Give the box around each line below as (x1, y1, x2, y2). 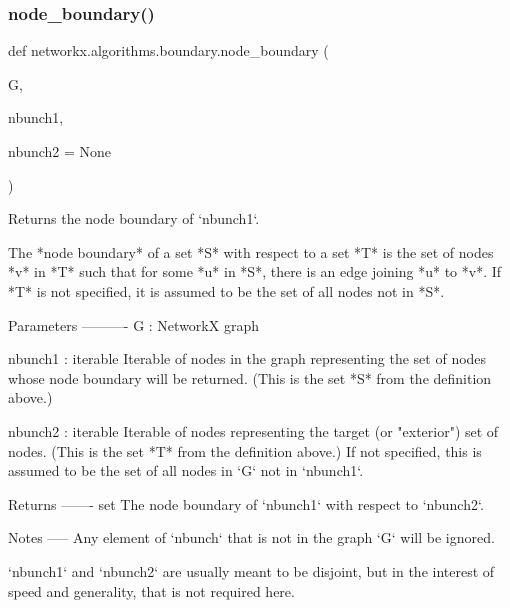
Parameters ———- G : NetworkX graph (8, 314, 259, 335)
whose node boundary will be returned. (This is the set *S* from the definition (8, 367, 492, 388)
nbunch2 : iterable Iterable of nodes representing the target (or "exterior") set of (8, 420, 499, 441)
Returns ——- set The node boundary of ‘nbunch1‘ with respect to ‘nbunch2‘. (8, 493, 484, 514)
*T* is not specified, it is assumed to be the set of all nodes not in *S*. (8, 280, 445, 301)
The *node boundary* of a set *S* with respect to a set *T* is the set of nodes (8, 241, 494, 262)
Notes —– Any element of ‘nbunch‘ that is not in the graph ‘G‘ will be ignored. (8, 527, 495, 548)
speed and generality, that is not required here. (8, 580, 295, 601)
